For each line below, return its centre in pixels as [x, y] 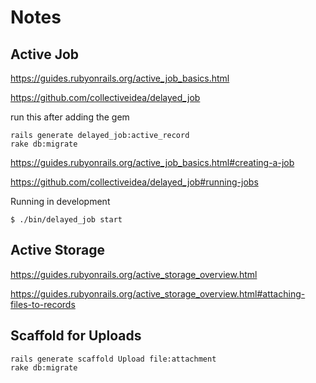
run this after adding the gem [70, 117]
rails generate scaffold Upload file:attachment [113, 359]
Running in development [60, 201]
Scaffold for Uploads [76, 336]
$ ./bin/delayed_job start [66, 220]
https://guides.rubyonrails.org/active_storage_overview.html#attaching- [158, 293]
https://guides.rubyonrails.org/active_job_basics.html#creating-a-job [152, 162]
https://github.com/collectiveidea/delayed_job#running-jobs [134, 182]
